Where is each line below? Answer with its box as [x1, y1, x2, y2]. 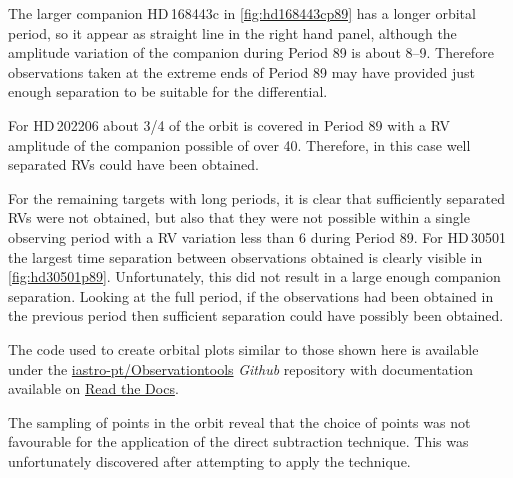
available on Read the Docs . [8, 378, 179, 399]
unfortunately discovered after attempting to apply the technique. [8, 450, 411, 471]
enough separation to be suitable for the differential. [8, 81, 328, 102]
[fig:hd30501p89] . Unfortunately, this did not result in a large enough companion [8, 266, 501, 287]
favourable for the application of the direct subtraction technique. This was [8, 431, 469, 452]
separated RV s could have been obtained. [8, 154, 259, 175]
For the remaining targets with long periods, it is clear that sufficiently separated [8, 187, 506, 208]
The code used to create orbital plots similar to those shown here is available [8, 338, 479, 359]
